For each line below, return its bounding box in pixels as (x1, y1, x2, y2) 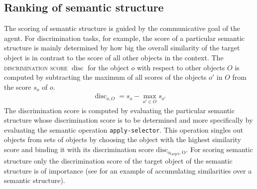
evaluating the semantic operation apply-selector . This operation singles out (4, 124, 244, 135)
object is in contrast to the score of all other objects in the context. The (4, 52, 224, 62)
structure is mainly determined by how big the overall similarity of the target (4, 42, 240, 53)
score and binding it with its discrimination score (4, 144, 154, 155)
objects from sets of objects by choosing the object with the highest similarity (4, 134, 241, 145)
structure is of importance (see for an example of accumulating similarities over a (4, 165, 252, 176)
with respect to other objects (136, 62, 225, 72)
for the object (87, 62, 129, 72)
